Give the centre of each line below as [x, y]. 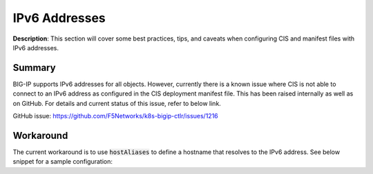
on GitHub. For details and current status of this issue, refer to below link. [117, 103]
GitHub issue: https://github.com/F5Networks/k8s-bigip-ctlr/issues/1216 [116, 116]
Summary [34, 68]
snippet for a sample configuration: [63, 162]
